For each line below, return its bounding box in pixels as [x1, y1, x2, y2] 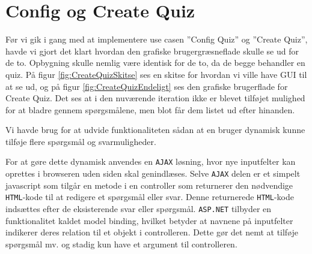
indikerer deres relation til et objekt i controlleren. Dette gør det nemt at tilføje [5, 226, 299, 238]
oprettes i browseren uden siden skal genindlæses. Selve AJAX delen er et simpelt [5, 167, 301, 180]
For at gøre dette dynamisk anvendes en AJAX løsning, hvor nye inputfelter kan [5, 155, 296, 168]
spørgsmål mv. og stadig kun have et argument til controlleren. [5, 237, 237, 250]
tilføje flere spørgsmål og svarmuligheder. [5, 135, 156, 147]
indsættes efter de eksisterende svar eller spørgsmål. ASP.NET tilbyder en [5, 202, 272, 215]
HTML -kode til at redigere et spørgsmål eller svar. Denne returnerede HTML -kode [5, 190, 294, 203]
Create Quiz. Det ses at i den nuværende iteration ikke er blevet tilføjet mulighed [5, 92, 305, 104]
